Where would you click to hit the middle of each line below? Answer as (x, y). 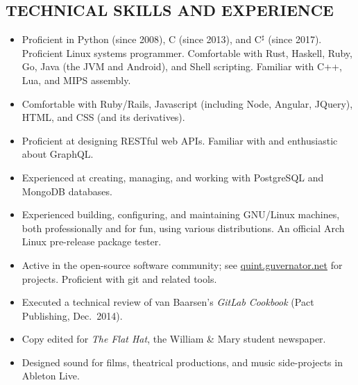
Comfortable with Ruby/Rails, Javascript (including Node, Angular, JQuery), (187, 103)
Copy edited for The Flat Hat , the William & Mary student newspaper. (174, 339)
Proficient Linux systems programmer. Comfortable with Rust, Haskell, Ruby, (187, 52)
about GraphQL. (58, 154)
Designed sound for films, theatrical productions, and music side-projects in (182, 362)
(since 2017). (295, 39)
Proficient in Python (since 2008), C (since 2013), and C (142, 39)
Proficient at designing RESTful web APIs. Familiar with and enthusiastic (180, 140)
